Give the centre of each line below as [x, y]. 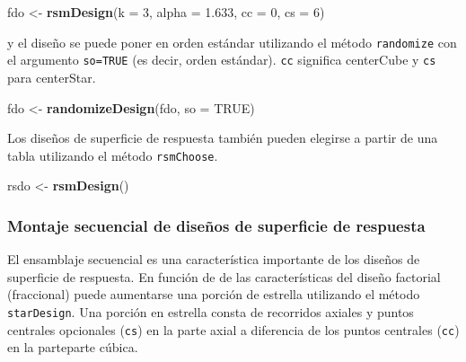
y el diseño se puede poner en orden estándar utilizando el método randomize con [232, 42]
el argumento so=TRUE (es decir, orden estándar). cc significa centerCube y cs [222, 60]
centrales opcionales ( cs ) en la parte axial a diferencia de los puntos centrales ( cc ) [233, 329]
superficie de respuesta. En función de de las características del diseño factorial [224, 276]
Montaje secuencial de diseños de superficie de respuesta [216, 225]
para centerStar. [52, 77]
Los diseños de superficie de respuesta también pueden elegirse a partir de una [223, 138]
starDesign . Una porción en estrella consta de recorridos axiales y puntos [211, 311]
